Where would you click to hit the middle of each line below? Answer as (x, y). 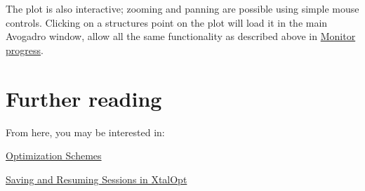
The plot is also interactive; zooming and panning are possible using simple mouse (182, 8)
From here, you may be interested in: (85, 132)
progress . (25, 50)
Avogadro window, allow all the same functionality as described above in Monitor (181, 36)
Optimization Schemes (54, 156)
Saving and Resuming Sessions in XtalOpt (97, 179)
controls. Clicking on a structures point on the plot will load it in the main (167, 22)
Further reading (84, 98)
